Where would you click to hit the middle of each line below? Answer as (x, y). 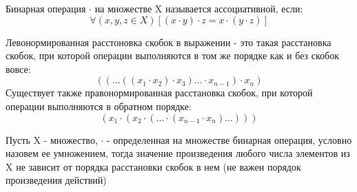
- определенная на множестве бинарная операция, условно (229, 139)
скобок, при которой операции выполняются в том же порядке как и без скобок (172, 55)
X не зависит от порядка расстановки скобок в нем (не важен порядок (153, 166)
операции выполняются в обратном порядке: (99, 106)
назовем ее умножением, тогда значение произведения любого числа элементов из (178, 153)
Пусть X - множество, (52, 139)
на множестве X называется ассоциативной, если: (199, 8)
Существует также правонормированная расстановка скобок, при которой (159, 93)
